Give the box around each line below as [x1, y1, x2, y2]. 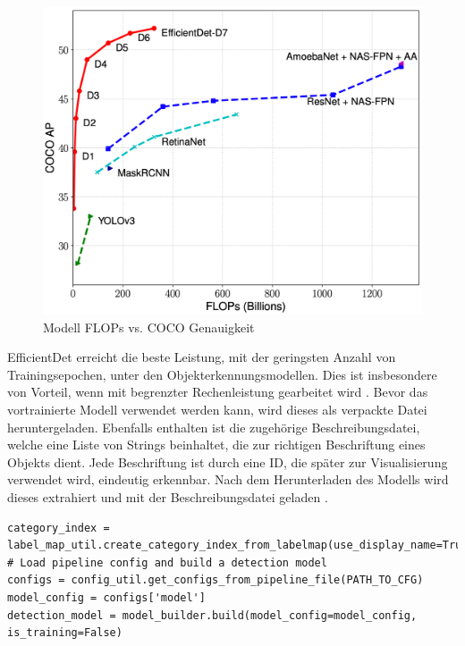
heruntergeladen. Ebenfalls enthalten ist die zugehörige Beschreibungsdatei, [7, 417, 420, 436]
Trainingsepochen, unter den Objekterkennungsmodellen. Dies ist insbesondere [7, 365, 437, 383]
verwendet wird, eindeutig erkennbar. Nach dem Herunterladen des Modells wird [7, 470, 449, 489]
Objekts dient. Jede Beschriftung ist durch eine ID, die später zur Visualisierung [7, 452, 448, 471]
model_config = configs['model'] [7, 591, 206, 604]
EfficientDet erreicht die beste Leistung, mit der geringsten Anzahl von [7, 348, 396, 366]
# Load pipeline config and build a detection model [7, 556, 327, 569]
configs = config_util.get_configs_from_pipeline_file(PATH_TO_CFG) [7, 574, 424, 587]
